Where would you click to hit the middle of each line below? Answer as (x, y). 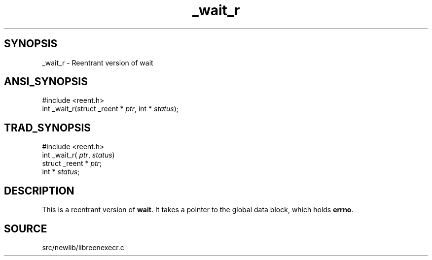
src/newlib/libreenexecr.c (83, 247)
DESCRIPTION (39, 191)
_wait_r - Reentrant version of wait (98, 63)
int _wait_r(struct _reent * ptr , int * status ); (110, 109)
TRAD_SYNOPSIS (48, 128)
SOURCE (26, 228)
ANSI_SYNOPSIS (46, 82)
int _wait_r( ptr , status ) (78, 155)
